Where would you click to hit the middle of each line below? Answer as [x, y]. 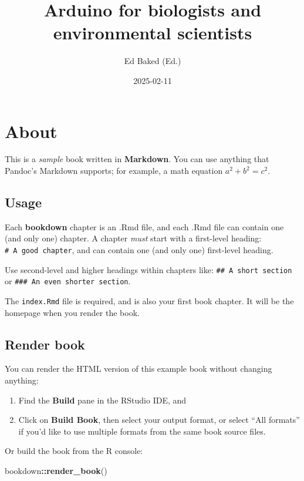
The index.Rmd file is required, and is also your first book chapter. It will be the [149, 300]
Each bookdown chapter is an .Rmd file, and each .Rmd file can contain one [144, 226]
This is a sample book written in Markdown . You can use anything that [137, 159]
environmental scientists [153, 33]
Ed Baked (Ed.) [153, 61]
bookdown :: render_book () [56, 470]
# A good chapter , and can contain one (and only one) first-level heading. [139, 250]
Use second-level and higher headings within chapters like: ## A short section [148, 269]
